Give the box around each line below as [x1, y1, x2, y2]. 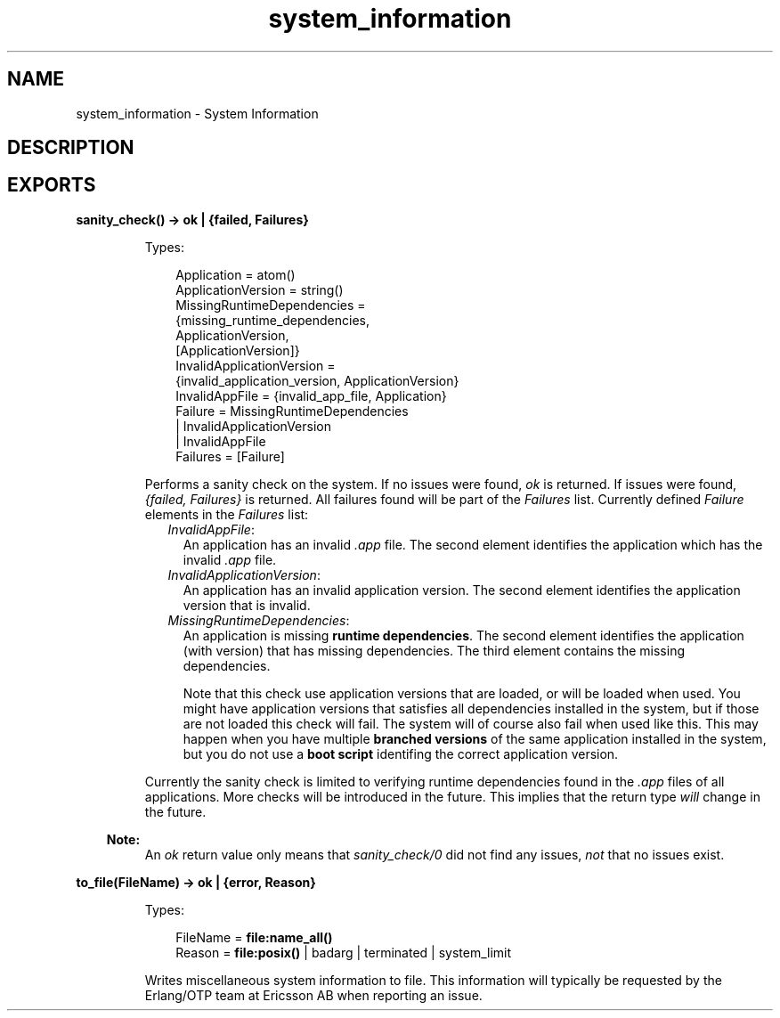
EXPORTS [7, 174, 96, 197]
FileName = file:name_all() [175, 929, 333, 945]
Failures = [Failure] [175, 448, 285, 464]
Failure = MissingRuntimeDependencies [175, 403, 409, 419]
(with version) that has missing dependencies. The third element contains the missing [183, 642, 685, 658]
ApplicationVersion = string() [175, 281, 344, 297]
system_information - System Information [76, 105, 319, 121]
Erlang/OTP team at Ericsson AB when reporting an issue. [144, 987, 483, 1003]
